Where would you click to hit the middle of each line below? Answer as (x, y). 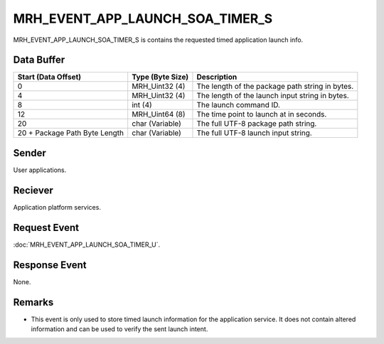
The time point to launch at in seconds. (262, 114)
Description (217, 77)
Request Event (46, 227)
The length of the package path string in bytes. (275, 87)
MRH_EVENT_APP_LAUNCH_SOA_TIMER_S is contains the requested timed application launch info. (158, 40)
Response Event (50, 265)
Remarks (33, 302)
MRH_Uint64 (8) (159, 114)
